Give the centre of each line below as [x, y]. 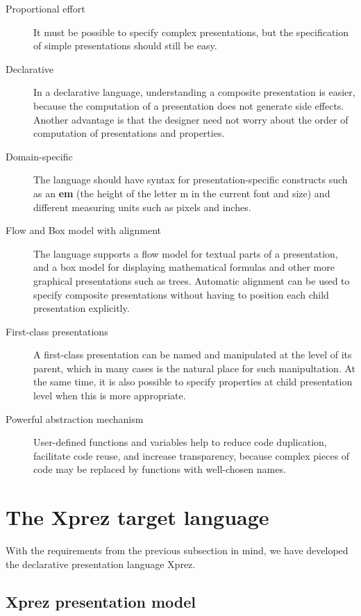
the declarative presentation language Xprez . [101, 564]
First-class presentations [57, 331]
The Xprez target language [137, 517]
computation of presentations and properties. [129, 133]
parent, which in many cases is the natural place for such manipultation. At [194, 368]
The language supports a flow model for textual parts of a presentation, [186, 253]
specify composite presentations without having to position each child [181, 294]
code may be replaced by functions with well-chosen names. [160, 469]
